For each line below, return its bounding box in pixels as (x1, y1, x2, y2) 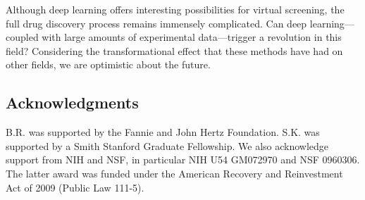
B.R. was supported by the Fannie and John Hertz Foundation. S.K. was (6, 125, 320, 139)
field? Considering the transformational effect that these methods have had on (6, 43, 343, 58)
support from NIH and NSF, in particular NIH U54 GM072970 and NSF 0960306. (6, 152, 360, 167)
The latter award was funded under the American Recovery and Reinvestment (6, 165, 343, 180)
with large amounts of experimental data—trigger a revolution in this (42, 30, 342, 44)
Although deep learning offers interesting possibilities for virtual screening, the (6, 2, 345, 16)
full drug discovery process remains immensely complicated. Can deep (6, 15, 307, 30)
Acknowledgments (6, 92, 139, 113)
